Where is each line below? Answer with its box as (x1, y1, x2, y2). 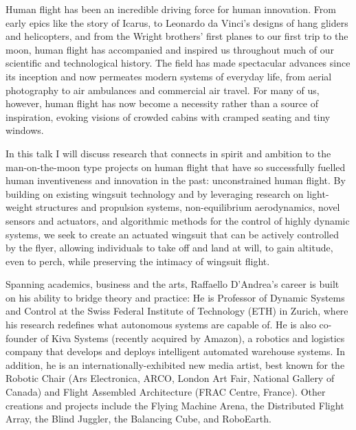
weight (5, 200, 33, 214)
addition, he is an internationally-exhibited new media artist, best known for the (5, 357, 345, 372)
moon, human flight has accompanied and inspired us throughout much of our (5, 42, 334, 56)
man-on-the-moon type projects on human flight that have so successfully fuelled (5, 159, 346, 174)
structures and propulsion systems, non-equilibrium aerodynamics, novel (36, 200, 340, 214)
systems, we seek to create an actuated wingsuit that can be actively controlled (5, 227, 339, 241)
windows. (5, 123, 44, 137)
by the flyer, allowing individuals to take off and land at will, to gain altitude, (5, 240, 333, 255)
